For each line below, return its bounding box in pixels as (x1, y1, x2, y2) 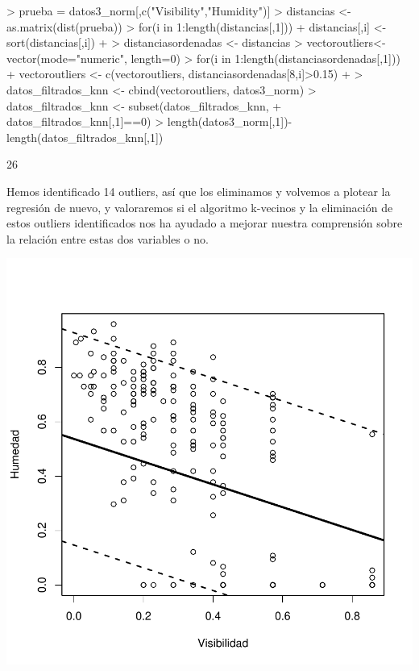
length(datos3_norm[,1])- (167, 113, 292, 130)
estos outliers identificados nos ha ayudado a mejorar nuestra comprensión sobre (6, 215, 403, 231)
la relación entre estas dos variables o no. (6, 230, 209, 247)
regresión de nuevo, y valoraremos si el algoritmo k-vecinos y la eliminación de (6, 198, 393, 215)
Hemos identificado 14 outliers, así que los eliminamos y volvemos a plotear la (6, 182, 391, 199)
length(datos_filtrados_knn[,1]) (6, 128, 164, 145)
